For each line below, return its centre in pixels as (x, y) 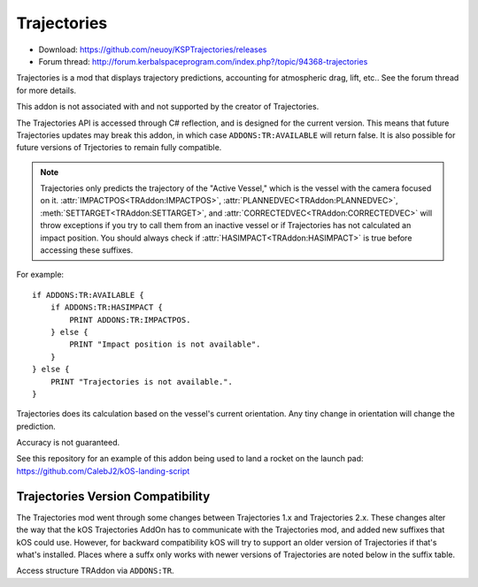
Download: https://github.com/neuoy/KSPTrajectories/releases (153, 50)
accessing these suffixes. (87, 250)
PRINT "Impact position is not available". (165, 344)
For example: (40, 275)
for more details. (46, 90)
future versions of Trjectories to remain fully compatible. (119, 148)
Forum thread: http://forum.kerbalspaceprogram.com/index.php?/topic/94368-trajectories (203, 61)
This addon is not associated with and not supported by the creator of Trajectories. (168, 107)
